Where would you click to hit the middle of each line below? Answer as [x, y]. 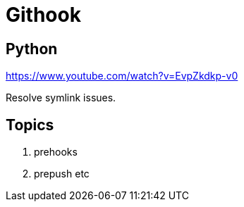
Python [32, 49]
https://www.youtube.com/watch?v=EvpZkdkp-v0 [122, 76]
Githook [43, 15]
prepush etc [62, 174]
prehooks [56, 152]
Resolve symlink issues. [61, 98]
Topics [30, 125]
